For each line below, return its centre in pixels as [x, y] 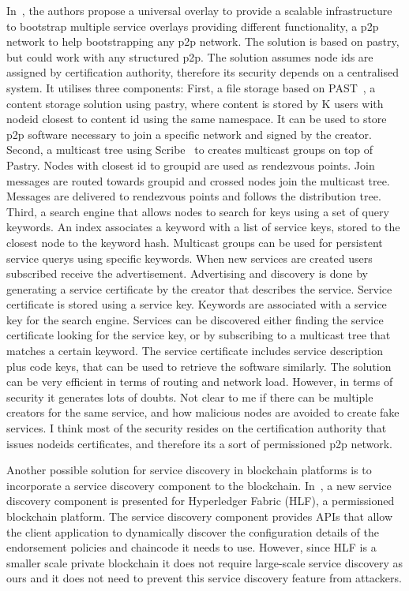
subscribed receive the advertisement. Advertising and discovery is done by [187, 273]
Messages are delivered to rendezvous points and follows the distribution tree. [194, 196]
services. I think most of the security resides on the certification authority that [197, 428]
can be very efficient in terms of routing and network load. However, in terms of [200, 382]
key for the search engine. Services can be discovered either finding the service [195, 319]
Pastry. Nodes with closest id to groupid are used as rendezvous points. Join [191, 165]
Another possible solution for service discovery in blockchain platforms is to [189, 470]
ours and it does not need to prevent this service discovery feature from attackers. [204, 578]
